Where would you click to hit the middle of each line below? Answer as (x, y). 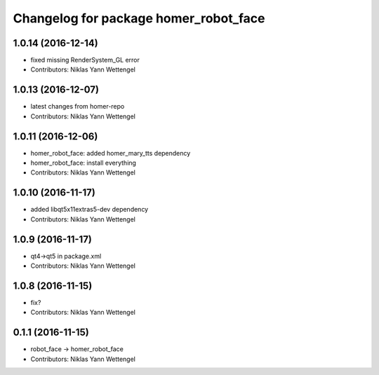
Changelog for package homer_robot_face (139, 18)
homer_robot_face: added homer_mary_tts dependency (111, 153)
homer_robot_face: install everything (84, 163)
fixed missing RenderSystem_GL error (85, 60)
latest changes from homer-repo (78, 107)
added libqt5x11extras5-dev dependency (89, 210)
